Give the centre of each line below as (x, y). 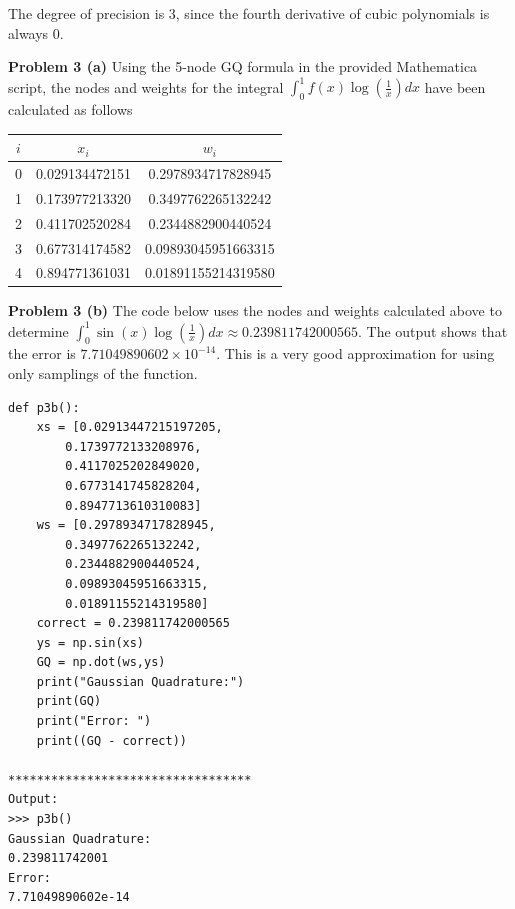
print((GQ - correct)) (111, 740)
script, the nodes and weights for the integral (146, 86)
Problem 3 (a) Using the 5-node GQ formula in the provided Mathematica (243, 66)
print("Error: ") (94, 721)
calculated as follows (70, 109)
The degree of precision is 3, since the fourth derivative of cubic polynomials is (249, 13)
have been (455, 86)
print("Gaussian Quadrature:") (140, 681)
